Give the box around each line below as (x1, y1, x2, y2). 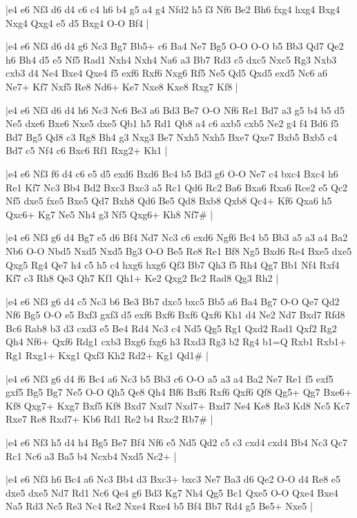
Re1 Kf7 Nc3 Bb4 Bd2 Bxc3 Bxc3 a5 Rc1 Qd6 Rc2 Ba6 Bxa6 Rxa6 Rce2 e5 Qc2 (6, 180, 348, 194)
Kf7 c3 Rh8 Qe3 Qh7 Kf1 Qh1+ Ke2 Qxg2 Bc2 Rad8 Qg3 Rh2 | (6, 271, 279, 285)
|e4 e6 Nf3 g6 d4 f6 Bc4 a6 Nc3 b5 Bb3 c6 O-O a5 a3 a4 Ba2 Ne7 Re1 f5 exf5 (6, 371, 334, 385)
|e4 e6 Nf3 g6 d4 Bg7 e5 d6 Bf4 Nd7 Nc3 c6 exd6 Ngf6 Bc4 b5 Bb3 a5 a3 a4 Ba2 (6, 230, 348, 244)
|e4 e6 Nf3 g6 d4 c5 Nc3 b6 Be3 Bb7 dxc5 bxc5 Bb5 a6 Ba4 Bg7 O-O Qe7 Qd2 (6, 294, 340, 308)
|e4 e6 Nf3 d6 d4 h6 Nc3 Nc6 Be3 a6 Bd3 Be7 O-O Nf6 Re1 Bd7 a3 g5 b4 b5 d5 (6, 102, 345, 117)
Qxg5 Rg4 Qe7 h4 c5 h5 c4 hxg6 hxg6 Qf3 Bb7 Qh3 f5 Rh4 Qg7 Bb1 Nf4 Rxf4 (6, 257, 340, 271)
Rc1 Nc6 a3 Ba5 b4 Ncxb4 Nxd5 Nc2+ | (6, 448, 177, 463)
